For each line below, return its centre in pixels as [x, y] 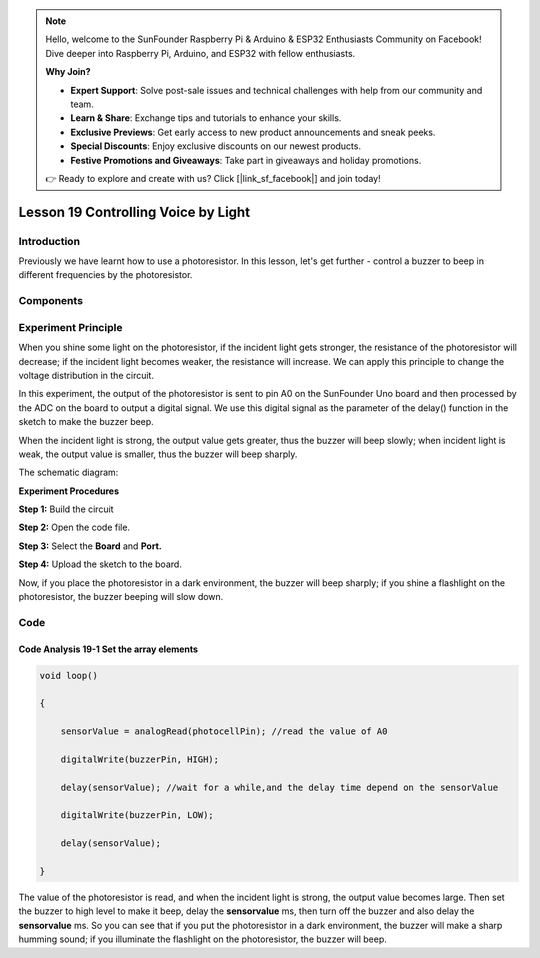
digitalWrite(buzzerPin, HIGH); [140, 759]
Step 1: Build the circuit [66, 509]
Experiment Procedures [69, 491]
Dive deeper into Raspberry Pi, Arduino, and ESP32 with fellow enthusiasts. [200, 53]
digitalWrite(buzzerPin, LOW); [137, 815]
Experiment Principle [70, 327]
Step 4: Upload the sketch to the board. [100, 564]
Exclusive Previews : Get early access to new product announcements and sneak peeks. [253, 132]
